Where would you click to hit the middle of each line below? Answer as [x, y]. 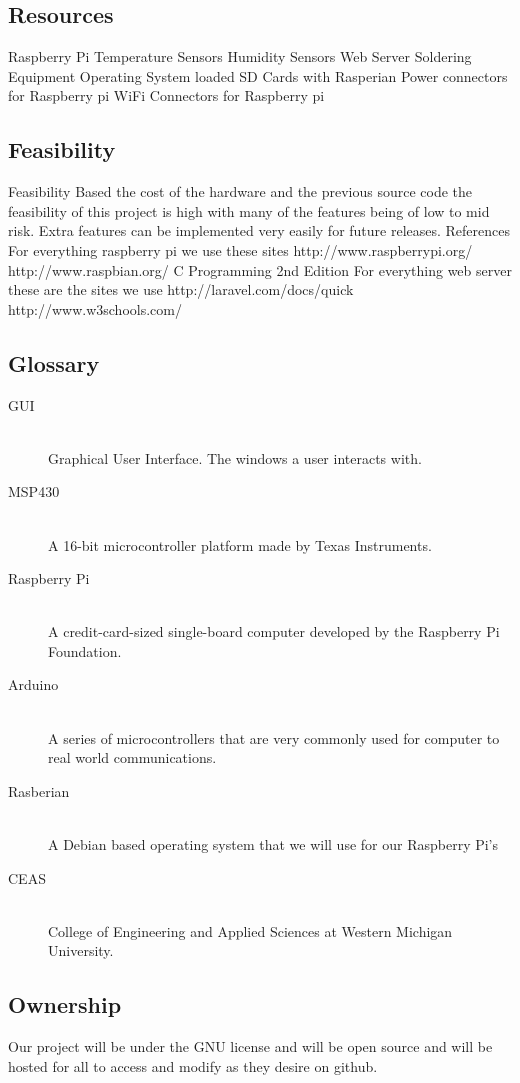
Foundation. [85, 650]
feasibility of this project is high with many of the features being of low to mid [249, 210]
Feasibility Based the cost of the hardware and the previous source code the [240, 191]
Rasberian [39, 790]
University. [81, 950]
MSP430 [34, 491]
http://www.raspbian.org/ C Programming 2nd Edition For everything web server [260, 269]
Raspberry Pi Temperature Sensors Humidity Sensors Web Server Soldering [240, 56]
